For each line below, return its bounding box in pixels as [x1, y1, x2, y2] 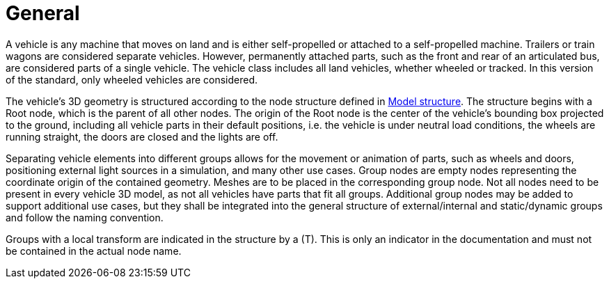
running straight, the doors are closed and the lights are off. [6, 130, 278, 143]
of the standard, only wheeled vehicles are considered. [6, 73, 258, 86]
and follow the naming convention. [6, 211, 164, 223]
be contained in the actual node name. [6, 244, 182, 257]
